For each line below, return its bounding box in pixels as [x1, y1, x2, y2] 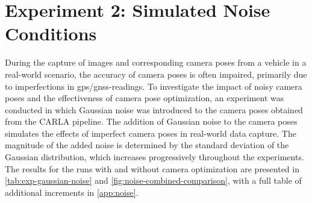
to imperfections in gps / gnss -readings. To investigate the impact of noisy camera [5, 80, 302, 92]
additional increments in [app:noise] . [5, 186, 139, 198]
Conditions [5, 21, 97, 46]
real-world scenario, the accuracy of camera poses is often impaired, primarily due [5, 67, 307, 80]
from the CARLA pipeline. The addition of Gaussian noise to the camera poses [5, 115, 298, 128]
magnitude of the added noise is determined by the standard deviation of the [5, 139, 289, 151]
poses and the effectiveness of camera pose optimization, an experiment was [5, 92, 284, 104]
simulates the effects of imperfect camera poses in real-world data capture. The [5, 126, 296, 139]
